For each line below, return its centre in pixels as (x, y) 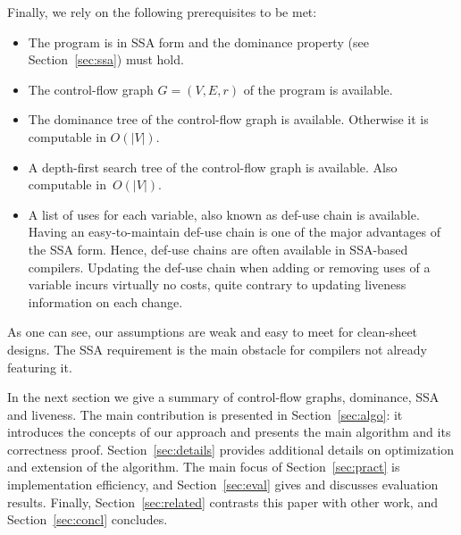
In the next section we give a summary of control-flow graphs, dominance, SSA (223, 397)
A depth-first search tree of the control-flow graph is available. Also (213, 167)
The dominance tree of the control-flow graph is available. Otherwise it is (228, 119)
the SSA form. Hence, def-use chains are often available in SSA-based (218, 249)
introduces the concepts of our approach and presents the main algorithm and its (229, 432)
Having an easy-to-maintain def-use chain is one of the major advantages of (234, 232)
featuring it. (40, 367)
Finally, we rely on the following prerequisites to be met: (162, 12)
